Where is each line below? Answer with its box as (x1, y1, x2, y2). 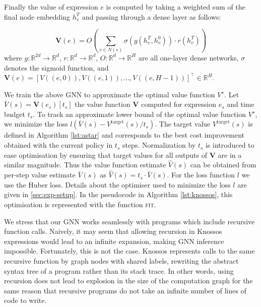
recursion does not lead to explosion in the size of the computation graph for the (4, 275, 253, 286)
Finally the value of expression (4, 2, 98, 12)
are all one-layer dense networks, (138, 52, 239, 63)
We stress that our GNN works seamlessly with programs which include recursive (4, 216, 255, 226)
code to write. (4, 295, 47, 305)
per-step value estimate (4, 169, 76, 180)
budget (4, 108, 26, 119)
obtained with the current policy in (4, 140, 113, 150)
